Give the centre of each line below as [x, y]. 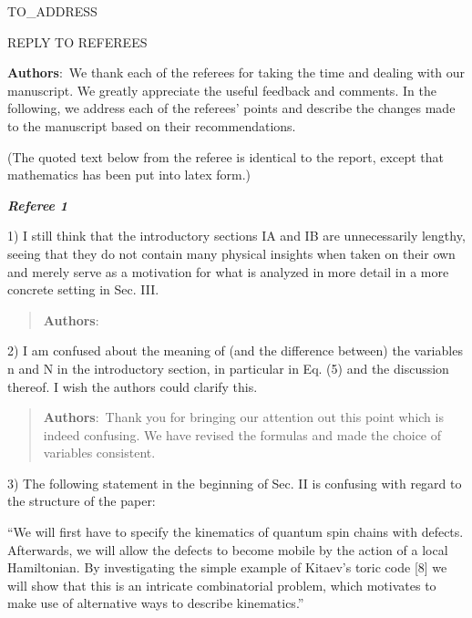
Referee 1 [38, 205]
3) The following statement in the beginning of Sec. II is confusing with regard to [235, 483]
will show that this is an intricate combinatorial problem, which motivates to [222, 585]
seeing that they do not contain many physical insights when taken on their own [231, 253]
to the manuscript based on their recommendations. [152, 125]
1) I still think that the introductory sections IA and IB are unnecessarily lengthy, [236, 236]
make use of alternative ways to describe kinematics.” [156, 603]
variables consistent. [99, 453]
